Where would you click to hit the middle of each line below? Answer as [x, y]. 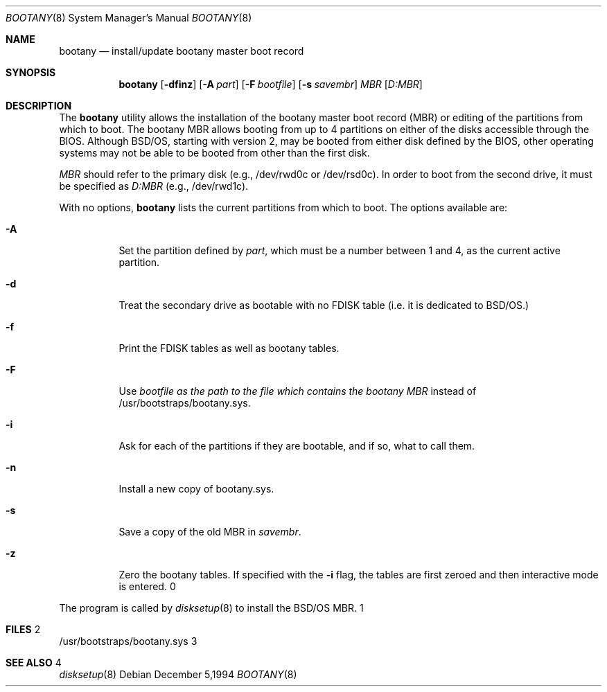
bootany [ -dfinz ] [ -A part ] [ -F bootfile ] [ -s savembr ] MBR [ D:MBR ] [271, 84]
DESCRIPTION [39, 106]
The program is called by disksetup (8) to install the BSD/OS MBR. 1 [211, 608]
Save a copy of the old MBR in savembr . [210, 532]
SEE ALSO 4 [34, 663]
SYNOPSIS [31, 72]
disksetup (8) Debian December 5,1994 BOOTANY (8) [178, 674]
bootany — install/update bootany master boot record [182, 51]
